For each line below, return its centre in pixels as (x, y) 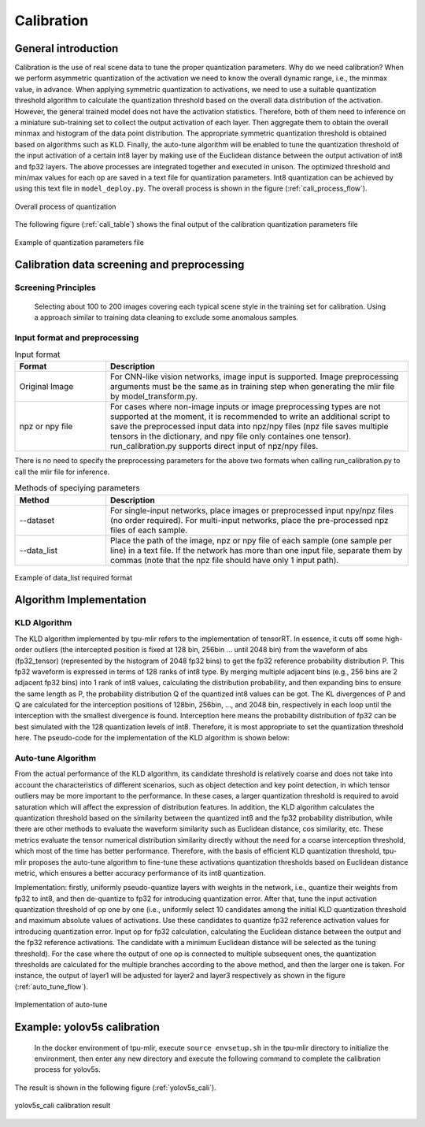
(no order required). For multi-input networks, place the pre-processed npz (249, 520)
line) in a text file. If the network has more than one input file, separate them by (257, 550)
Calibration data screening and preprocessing (129, 265)
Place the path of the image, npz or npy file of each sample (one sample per (251, 540)
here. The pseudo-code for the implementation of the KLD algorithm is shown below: (152, 738)
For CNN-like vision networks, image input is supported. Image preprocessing (255, 376)
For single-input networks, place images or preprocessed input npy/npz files (252, 510)
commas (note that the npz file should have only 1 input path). (225, 560)
